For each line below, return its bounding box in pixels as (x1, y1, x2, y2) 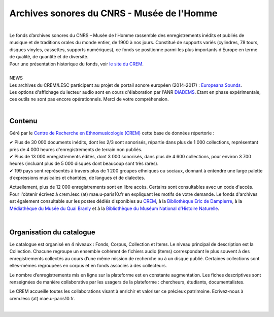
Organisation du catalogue (9, 228, 96, 236)
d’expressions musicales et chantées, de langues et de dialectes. (9, 175, 146, 181)
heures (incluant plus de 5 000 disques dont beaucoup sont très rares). (9, 160, 159, 167)
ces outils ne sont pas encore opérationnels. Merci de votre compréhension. (9, 96, 169, 102)
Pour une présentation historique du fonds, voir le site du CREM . (9, 61, 144, 67)
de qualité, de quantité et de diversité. (9, 54, 89, 60)
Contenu (9, 117, 38, 125)
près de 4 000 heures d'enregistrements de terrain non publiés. (9, 146, 143, 152)
